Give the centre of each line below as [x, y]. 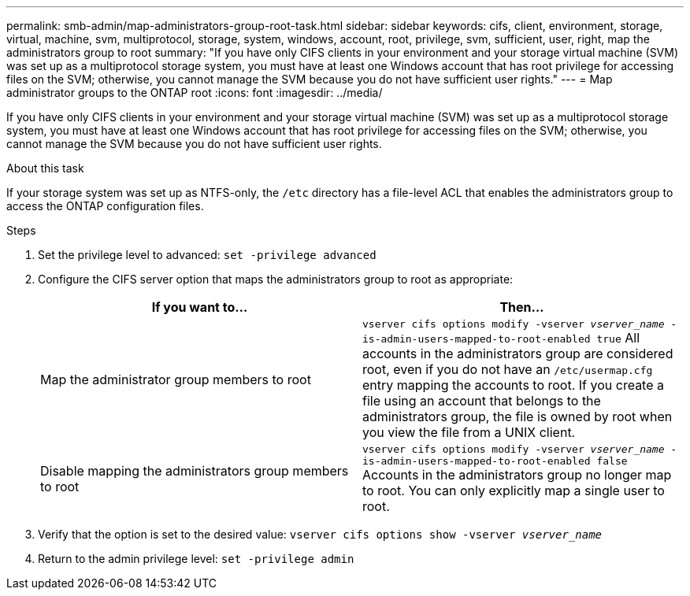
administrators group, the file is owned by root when [517, 416]
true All [618, 338]
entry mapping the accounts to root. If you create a [514, 385]
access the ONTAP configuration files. [105, 206]
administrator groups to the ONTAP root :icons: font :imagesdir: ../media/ [195, 93]
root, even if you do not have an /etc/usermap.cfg [508, 369]
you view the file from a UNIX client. [469, 432]
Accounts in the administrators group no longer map [517, 475]
